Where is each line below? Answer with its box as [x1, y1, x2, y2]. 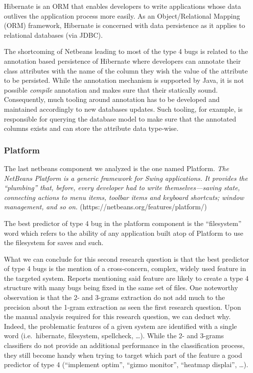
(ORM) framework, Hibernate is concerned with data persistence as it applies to [4, 20, 245, 30]
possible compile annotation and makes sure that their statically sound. [4, 84, 218, 95]
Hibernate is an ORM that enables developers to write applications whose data [4, 1, 241, 11]
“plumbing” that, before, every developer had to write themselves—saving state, [4, 182, 240, 193]
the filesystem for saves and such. [4, 237, 104, 248]
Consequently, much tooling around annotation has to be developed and [4, 94, 220, 104]
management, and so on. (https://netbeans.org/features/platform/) [4, 201, 207, 212]
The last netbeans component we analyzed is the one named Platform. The [4, 163, 229, 173]
